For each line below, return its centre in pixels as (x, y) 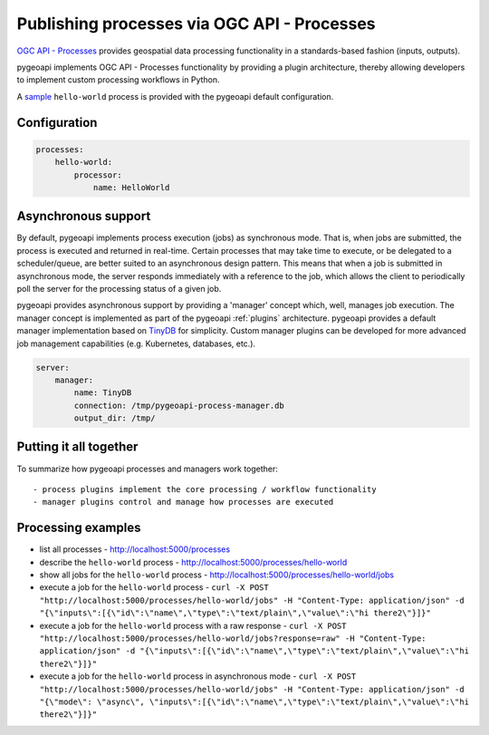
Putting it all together (77, 447)
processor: (98, 175)
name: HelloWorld (131, 187)
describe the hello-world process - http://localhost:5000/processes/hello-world (193, 562)
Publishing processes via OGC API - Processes (196, 24)
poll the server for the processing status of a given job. (119, 288)
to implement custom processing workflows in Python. (119, 80)
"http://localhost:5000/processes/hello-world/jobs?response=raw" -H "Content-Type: (233, 638)
